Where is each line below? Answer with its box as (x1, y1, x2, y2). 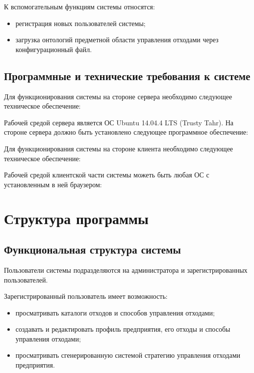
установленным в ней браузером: (4, 179, 102, 189)
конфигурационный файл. (15, 44, 92, 54)
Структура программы (4, 208, 149, 228)
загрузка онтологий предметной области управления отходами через (15, 34, 219, 45)
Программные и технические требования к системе (4, 68, 251, 83)
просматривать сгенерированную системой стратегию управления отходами (15, 350, 241, 360)
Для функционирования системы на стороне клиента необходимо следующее (4, 143, 233, 153)
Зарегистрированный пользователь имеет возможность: (4, 291, 168, 301)
